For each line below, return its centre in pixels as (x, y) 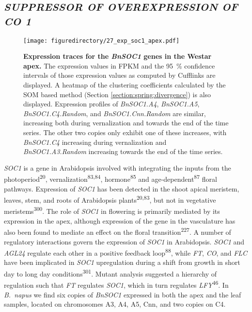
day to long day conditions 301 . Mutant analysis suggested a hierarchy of (110, 273)
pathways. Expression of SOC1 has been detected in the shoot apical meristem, (122, 188)
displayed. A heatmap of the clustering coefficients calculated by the (125, 85)
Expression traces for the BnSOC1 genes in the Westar (118, 56)
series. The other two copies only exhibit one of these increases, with (125, 132)
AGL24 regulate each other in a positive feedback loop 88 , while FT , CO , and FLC (126, 252)
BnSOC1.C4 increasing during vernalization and (95, 142)
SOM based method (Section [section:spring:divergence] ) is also (117, 94)
